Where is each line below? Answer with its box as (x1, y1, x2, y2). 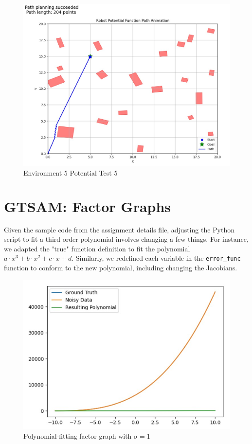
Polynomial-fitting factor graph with (23, 430, 132, 441)
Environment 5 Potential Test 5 (23, 167, 118, 178)
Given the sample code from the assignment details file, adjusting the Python (4, 224, 234, 234)
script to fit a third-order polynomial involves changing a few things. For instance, (4, 234, 249, 244)
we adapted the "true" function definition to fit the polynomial (4, 243, 190, 253)
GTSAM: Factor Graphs (4, 196, 171, 216)
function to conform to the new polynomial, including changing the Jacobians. (4, 263, 237, 273)
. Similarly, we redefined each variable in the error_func (72, 253, 241, 263)
